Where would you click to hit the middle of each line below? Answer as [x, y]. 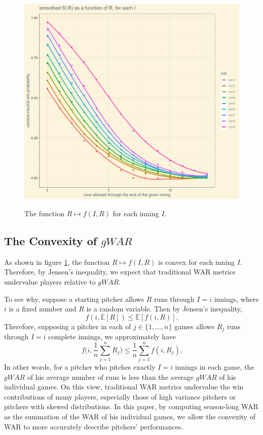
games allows [195, 326]
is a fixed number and [43, 309]
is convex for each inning [197, 262]
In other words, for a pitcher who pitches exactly [80, 367]
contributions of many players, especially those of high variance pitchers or [120, 396]
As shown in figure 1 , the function [57, 262]
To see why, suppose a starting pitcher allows [74, 299]
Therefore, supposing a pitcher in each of [68, 326]
